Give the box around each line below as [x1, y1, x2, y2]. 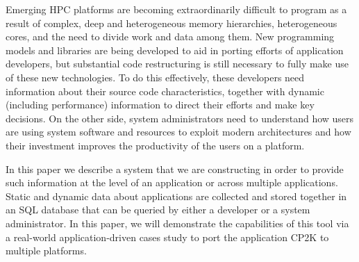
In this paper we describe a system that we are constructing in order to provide [6, 161, 344, 176]
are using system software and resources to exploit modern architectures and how [6, 124, 351, 139]
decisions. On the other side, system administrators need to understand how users [6, 110, 354, 125]
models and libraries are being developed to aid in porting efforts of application [6, 42, 344, 57]
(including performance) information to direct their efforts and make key [6, 97, 315, 112]
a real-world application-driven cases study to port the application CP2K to [6, 229, 329, 244]
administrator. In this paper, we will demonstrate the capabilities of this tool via [6, 215, 349, 230]
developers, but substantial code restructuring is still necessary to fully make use [6, 56, 349, 71]
